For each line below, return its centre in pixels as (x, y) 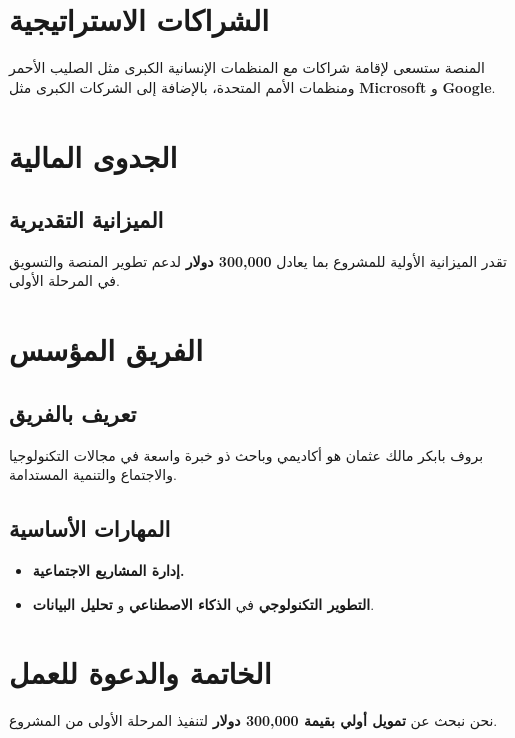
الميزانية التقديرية (86, 219)
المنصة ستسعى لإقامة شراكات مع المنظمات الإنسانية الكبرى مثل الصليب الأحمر (247, 67)
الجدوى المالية (93, 155)
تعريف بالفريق (73, 412)
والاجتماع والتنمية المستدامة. (93, 474)
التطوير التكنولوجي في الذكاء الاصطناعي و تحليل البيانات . (203, 603)
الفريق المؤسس (106, 349)
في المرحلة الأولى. (64, 280)
